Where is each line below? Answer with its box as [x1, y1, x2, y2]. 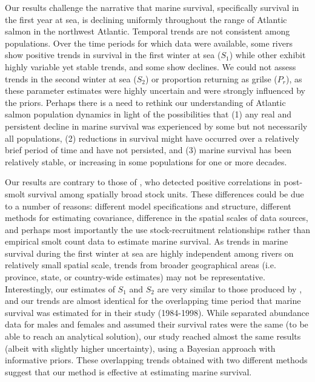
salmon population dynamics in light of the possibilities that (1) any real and [5, 108, 291, 120]
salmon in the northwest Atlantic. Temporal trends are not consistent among [5, 25, 290, 38]
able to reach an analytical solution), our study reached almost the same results [5, 330, 301, 343]
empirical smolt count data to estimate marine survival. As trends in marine [5, 235, 288, 248]
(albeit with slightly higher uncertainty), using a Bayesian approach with [5, 341, 276, 354]
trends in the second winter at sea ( [5, 72, 137, 85]
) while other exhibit [229, 48, 306, 61]
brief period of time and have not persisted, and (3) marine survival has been [5, 143, 292, 156]
